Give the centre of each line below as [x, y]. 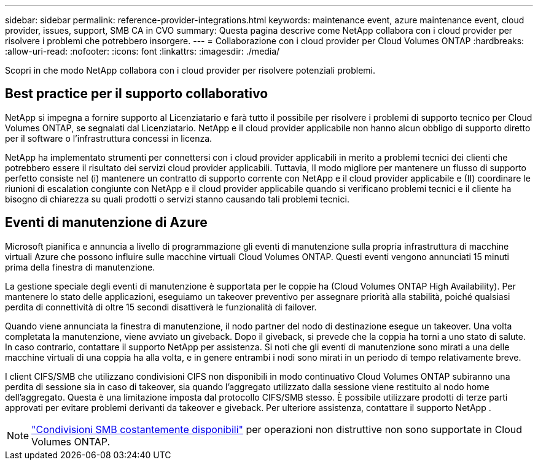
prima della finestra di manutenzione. [80, 267]
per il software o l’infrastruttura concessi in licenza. [109, 138]
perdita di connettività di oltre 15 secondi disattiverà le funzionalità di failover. [161, 307]
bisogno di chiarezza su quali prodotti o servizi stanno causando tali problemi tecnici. [177, 199]
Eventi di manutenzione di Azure [106, 223]
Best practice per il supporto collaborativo [137, 94]
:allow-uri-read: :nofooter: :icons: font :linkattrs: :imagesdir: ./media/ [142, 51]
